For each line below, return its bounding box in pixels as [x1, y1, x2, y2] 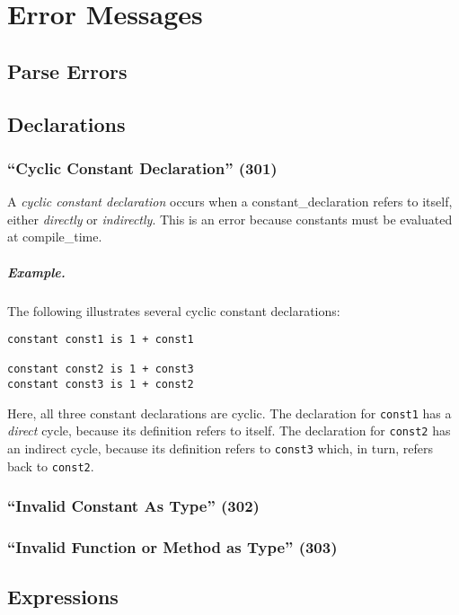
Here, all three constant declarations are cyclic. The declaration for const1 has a [7, 403, 452, 422]
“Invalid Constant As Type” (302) [7, 495, 260, 517]
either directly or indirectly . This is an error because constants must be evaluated [7, 209, 453, 228]
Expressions [7, 583, 119, 611]
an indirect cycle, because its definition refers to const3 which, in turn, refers [7, 439, 434, 458]
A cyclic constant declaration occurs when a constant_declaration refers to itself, [7, 192, 453, 211]
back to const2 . [7, 456, 94, 475]
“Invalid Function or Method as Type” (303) [7, 536, 338, 558]
